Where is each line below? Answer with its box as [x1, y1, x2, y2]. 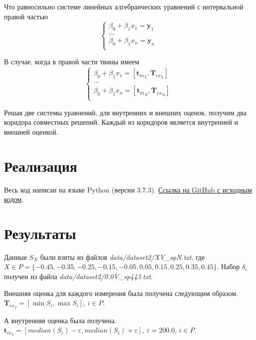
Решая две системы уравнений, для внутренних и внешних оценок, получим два [4, 107, 247, 117]
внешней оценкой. [4, 126, 58, 137]
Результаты [4, 223, 76, 243]
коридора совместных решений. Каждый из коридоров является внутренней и [4, 117, 238, 127]
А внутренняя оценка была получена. [4, 315, 117, 325]
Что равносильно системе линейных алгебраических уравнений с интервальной [4, 1, 244, 11]
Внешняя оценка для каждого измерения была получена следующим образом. [4, 288, 238, 298]
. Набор [217, 261, 240, 272]
